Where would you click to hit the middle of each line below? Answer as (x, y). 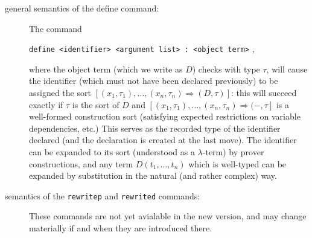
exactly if (46, 104)
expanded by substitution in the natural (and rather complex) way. (153, 175)
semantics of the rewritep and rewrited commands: (103, 195)
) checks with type (226, 69)
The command (56, 28)
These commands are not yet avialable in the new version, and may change (168, 216)
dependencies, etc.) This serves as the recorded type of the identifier (155, 128)
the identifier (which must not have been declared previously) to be (154, 81)
